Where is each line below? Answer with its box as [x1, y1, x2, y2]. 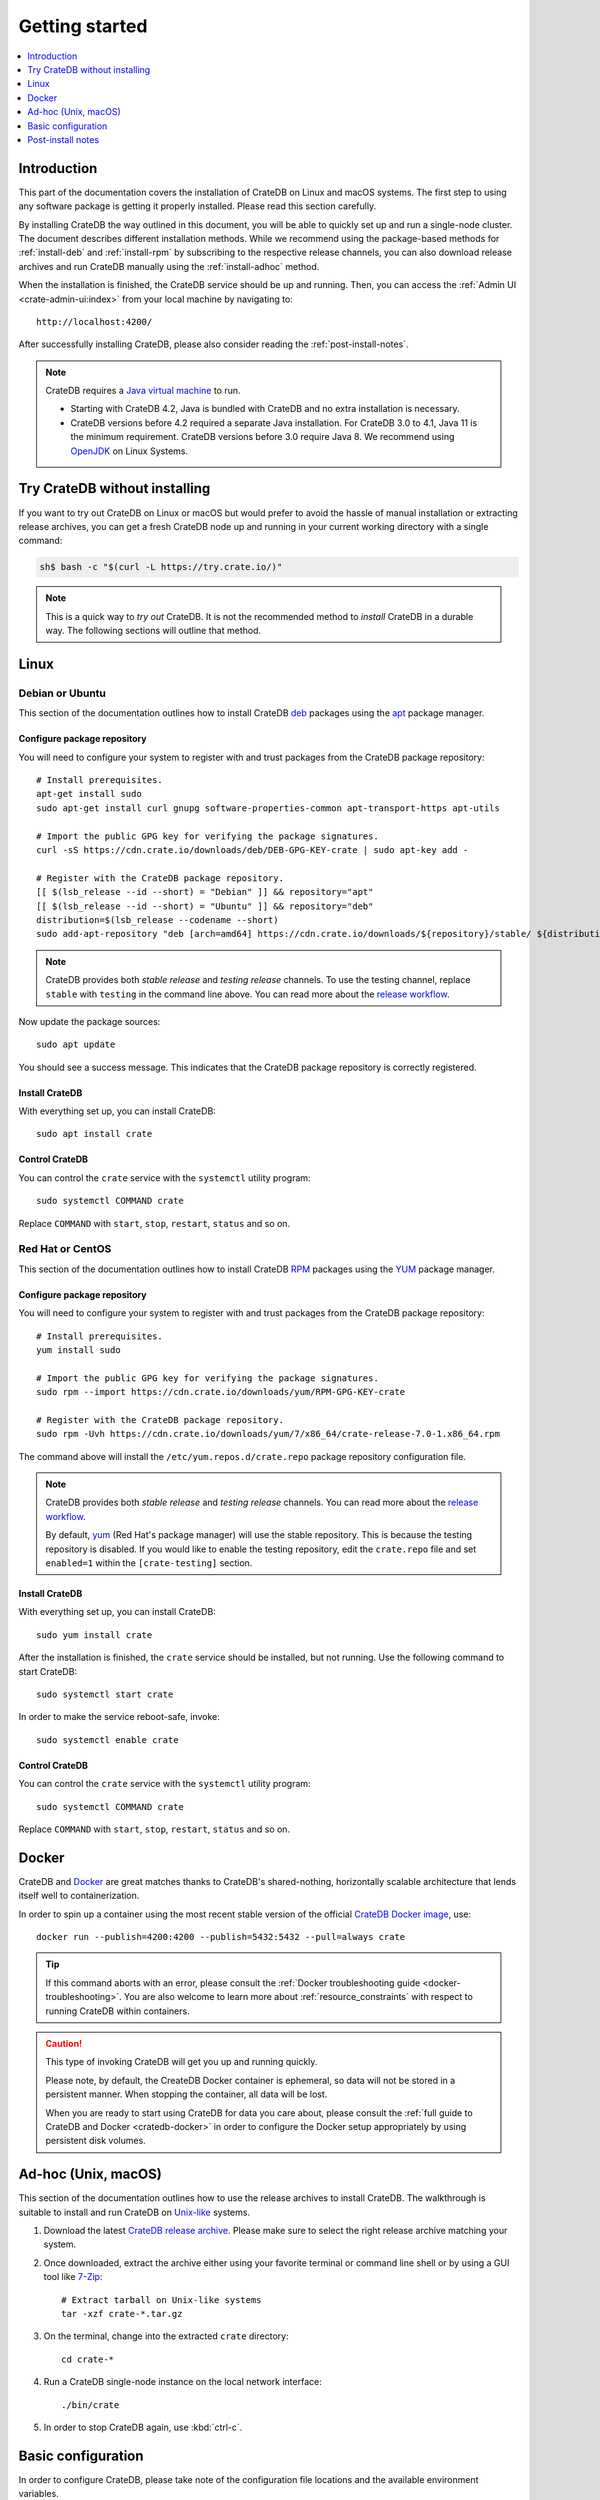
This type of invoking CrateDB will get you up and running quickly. [45, 2056, 318, 2068]
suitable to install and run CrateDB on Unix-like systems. [18, 2206, 250, 2218]
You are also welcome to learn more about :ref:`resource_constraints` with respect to [123, 1991, 474, 2003]
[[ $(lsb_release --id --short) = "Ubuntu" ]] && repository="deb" [36, 900, 374, 912]
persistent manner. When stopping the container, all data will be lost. [45, 2088, 328, 2100]
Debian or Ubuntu [18, 686, 107, 700]
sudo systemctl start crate [36, 1688, 174, 1700]
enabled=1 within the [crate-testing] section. [45, 1557, 253, 1569]
